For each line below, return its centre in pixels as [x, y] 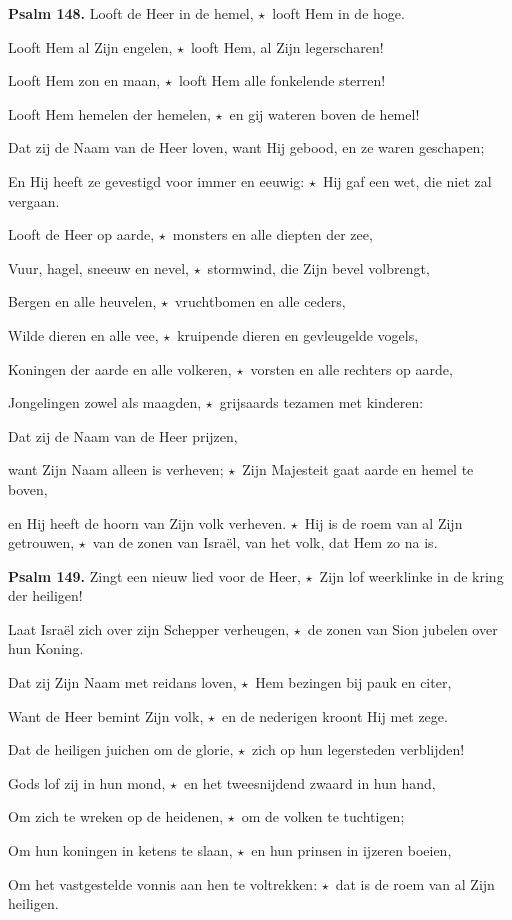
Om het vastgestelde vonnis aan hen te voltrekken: [163, 883]
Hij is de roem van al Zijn [383, 522]
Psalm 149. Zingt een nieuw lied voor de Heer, [154, 575]
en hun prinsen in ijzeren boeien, [351, 850]
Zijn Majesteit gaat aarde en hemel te [358, 469]
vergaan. [34, 200]
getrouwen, [41, 542]
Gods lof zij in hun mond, [87, 782]
